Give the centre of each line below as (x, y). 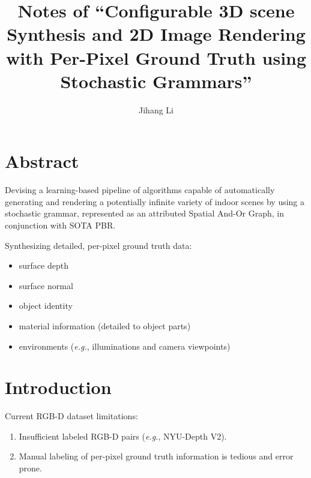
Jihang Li (156, 109)
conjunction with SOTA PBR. (60, 225)
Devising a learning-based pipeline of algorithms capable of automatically (140, 190)
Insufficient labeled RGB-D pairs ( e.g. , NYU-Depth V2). (123, 436)
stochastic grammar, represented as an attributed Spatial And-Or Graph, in (145, 213)
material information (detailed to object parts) (105, 325)
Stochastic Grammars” (156, 81)
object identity (46, 306)
